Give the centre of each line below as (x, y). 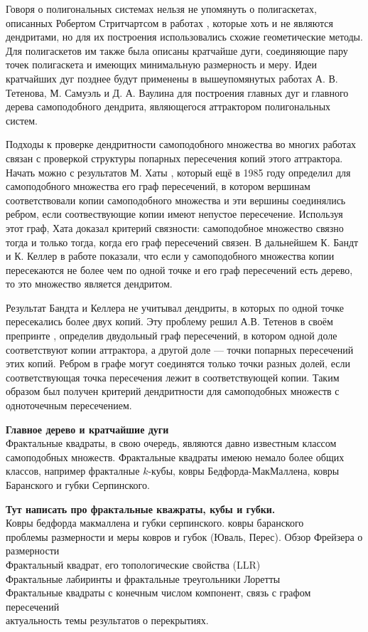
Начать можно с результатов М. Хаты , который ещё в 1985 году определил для (178, 172)
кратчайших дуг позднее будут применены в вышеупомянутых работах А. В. (172, 78)
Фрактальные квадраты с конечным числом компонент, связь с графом (158, 592)
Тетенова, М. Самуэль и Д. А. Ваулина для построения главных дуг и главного (177, 92)
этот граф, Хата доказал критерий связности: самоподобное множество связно (175, 227)
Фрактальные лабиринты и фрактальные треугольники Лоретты (143, 578)
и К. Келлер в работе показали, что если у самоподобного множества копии (170, 256)
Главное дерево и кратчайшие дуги (87, 429)
